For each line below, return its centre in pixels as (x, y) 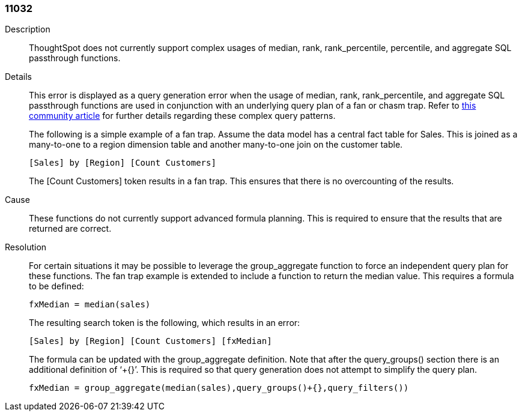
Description (28, 29)
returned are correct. (70, 229)
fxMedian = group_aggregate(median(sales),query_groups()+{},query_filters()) (219, 388)
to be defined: (56, 286)
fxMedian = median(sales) (90, 305)
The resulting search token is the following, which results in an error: (165, 323)
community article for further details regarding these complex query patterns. (182, 116)
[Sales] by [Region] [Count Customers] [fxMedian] (150, 341)
